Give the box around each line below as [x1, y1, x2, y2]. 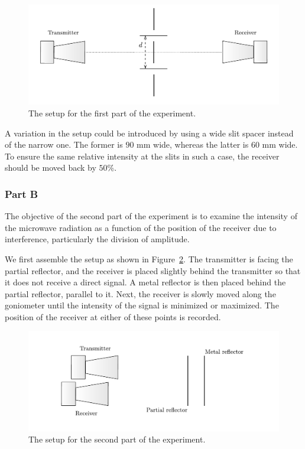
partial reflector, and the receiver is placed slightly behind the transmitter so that [5, 264, 301, 276]
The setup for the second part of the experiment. [28, 433, 206, 445]
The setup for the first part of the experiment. [28, 106, 196, 119]
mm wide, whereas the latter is [137, 138, 249, 151]
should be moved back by [5, 161, 96, 174]
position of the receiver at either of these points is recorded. [5, 310, 221, 323]
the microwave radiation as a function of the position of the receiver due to [5, 221, 277, 233]
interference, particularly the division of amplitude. [5, 233, 190, 245]
